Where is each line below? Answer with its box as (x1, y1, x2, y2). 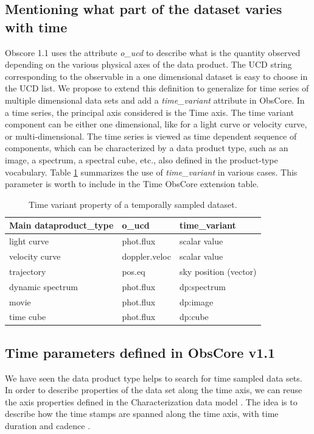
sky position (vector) (179, 265, 257, 277)
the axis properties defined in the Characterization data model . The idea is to (5, 395, 298, 408)
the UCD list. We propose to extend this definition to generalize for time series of (5, 82, 309, 94)
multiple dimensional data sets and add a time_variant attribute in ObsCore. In (5, 93, 305, 106)
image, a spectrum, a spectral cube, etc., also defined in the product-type (5, 153, 278, 166)
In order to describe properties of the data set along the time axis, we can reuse (5, 383, 302, 396)
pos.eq (122, 265, 145, 277)
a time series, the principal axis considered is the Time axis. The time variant (5, 105, 295, 118)
